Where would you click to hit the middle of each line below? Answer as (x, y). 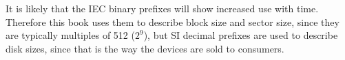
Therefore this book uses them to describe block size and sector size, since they (172, 21)
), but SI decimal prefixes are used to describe (241, 35)
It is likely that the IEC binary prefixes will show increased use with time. (162, 8)
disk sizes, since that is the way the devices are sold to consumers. (145, 48)
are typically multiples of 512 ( (70, 35)
